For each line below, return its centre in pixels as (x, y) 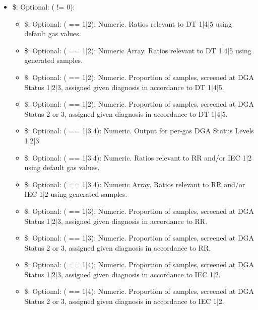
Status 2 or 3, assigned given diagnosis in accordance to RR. (118, 247)
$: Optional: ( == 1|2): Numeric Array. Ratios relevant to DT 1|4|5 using (138, 50)
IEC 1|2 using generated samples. (76, 194)
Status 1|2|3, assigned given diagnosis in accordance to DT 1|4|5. (124, 87)
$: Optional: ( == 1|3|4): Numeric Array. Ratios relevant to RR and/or (135, 184)
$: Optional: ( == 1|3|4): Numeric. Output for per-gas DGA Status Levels (139, 131)
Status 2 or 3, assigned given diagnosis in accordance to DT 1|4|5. (126, 113)
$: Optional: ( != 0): (44, 7)
